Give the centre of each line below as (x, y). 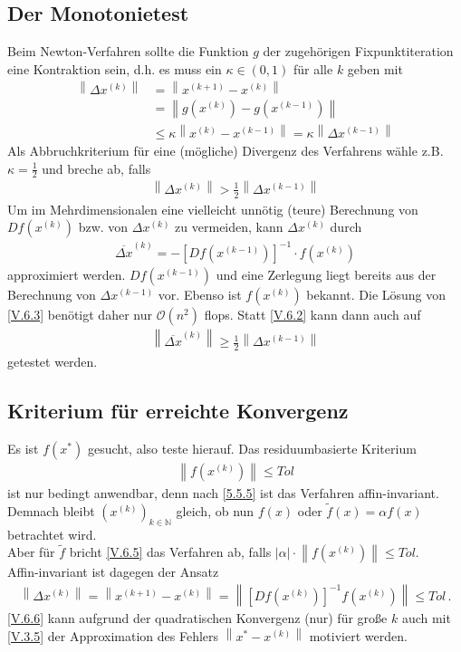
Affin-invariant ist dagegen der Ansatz (113, 572)
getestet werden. (53, 362)
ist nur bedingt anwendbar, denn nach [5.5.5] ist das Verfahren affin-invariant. (223, 492)
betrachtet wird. (52, 534)
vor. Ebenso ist (200, 294)
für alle (313, 68)
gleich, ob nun (215, 510)
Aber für (31, 552)
